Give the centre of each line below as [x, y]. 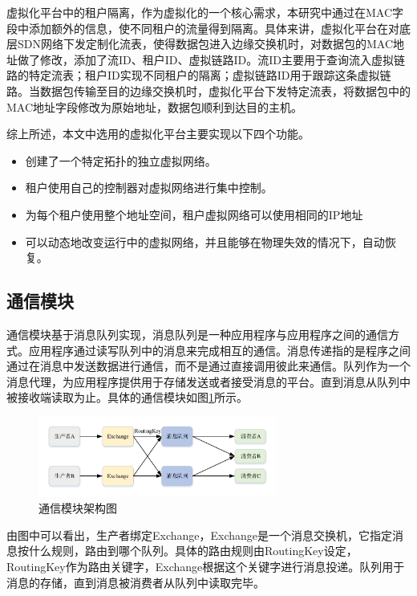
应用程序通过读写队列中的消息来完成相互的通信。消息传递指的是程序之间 [219, 350]
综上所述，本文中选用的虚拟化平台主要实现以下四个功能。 [158, 134]
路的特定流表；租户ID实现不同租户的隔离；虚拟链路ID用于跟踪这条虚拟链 [199, 75]
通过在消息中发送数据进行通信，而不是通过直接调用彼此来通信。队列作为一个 [208, 366]
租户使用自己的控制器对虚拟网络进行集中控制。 [149, 188]
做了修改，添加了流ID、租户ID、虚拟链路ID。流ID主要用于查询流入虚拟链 [211, 59]
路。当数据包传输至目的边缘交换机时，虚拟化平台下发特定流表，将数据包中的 [208, 90]
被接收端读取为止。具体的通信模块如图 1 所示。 [127, 397]
